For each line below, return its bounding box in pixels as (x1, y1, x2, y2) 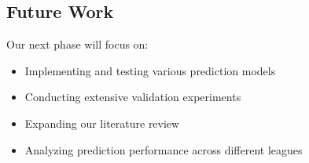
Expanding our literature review (24, 114, 180, 131)
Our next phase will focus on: (6, 36, 149, 53)
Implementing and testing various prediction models (24, 62, 276, 78)
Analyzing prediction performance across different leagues (24, 141, 303, 158)
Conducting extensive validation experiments (24, 89, 241, 105)
